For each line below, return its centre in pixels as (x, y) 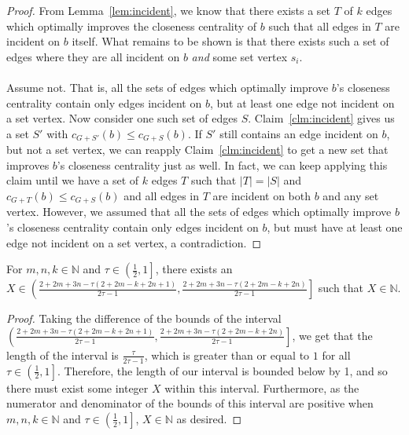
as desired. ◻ (209, 418)
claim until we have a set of (73, 180)
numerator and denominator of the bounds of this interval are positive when (190, 403)
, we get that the (332, 335)
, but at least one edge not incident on (302, 102)
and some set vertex (240, 56)
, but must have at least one (335, 227)
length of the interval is (63, 355)
